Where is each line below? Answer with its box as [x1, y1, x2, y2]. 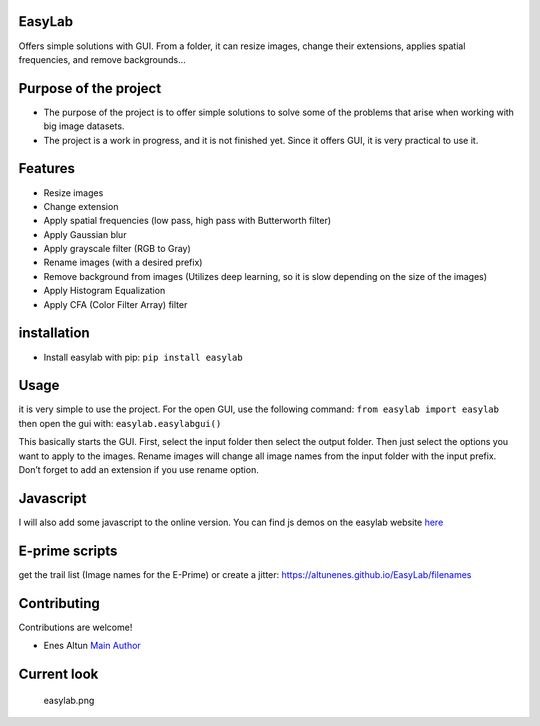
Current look [18, 665, 99, 682]
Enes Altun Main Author [43, 640, 142, 652]
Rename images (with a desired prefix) [43, 256, 203, 269]
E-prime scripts [18, 542, 118, 559]
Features [18, 160, 75, 177]
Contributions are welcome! [18, 621, 133, 633]
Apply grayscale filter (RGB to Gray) [43, 243, 192, 255]
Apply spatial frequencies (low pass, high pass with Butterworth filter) [43, 215, 332, 227]
